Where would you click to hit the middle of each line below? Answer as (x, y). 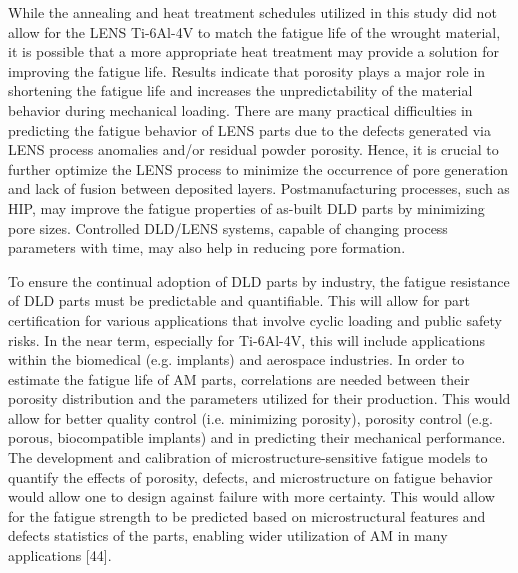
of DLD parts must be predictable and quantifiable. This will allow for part (239, 300)
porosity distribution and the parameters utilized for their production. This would (259, 398)
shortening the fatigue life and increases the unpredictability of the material (240, 90)
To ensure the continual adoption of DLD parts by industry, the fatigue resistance (259, 280)
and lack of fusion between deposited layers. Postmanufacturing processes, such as (259, 188)
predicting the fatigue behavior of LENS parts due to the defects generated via (249, 129)
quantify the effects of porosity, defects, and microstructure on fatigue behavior (250, 476)
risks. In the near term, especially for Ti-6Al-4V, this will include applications (246, 339)
